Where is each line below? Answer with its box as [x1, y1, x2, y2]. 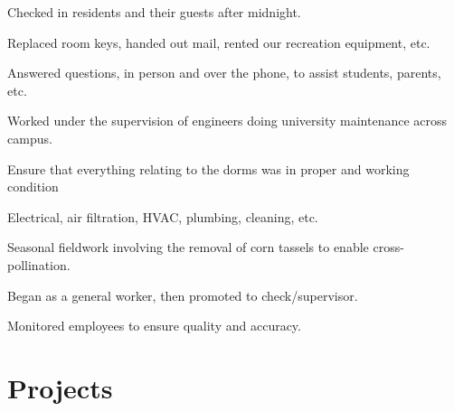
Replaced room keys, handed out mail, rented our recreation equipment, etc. [7, 33, 430, 51]
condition [7, 177, 59, 196]
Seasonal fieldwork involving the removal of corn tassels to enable [7, 238, 369, 257]
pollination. [7, 255, 71, 274]
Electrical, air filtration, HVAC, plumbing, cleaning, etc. [7, 207, 318, 226]
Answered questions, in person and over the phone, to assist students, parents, [7, 63, 441, 82]
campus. [7, 128, 52, 147]
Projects [7, 369, 113, 406]
